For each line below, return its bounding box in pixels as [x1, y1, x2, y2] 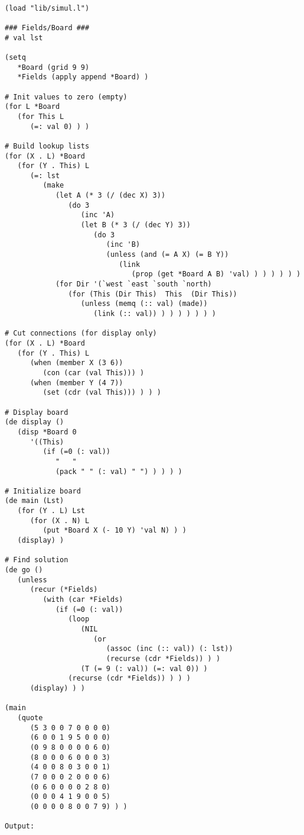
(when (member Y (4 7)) [30, 378, 123, 387]
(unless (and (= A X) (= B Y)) [106, 250, 229, 259]
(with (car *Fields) [43, 595, 123, 604]
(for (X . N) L [30, 516, 90, 525]
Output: [5, 822, 35, 831]
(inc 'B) [106, 240, 140, 249]
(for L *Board [5, 102, 60, 111]
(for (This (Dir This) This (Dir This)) [68, 289, 237, 298]
